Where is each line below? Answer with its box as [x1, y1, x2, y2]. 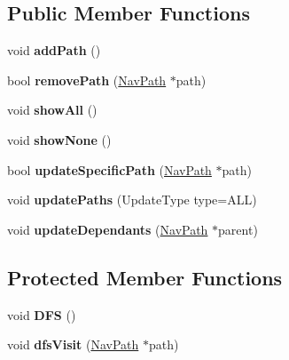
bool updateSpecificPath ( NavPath [7, 160, 212, 179]
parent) [218, 220, 258, 238]
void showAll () [7, 100, 98, 119]
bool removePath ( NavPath [7, 70, 167, 89]
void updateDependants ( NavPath [7, 220, 208, 238]
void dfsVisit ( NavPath [7, 335, 139, 354]
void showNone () [7, 130, 112, 148]
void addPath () [7, 41, 101, 60]
